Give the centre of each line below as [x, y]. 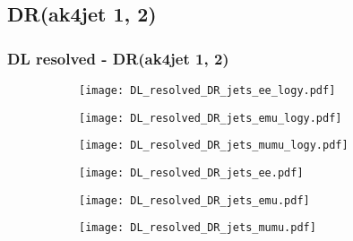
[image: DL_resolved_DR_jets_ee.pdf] [191, 172]
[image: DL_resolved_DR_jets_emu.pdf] [194, 200]
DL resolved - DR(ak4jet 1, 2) [118, 58]
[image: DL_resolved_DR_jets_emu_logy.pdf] [211, 118]
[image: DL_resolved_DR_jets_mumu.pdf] [198, 228]
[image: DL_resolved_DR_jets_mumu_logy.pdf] [214, 146]
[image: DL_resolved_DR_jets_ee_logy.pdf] [207, 90]
